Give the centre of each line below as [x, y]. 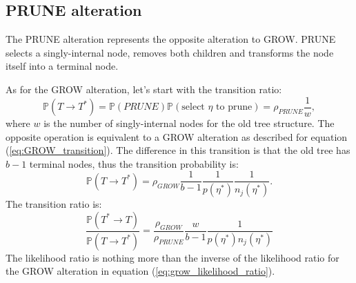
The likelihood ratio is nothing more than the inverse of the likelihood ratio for [172, 257]
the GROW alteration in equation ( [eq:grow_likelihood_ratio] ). [140, 271]
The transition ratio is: [54, 204]
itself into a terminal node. [62, 66]
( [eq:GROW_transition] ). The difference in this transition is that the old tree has [178, 150]
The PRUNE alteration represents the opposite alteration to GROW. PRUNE [171, 39]
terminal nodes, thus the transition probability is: [134, 163]
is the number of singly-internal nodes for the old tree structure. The [189, 123]
